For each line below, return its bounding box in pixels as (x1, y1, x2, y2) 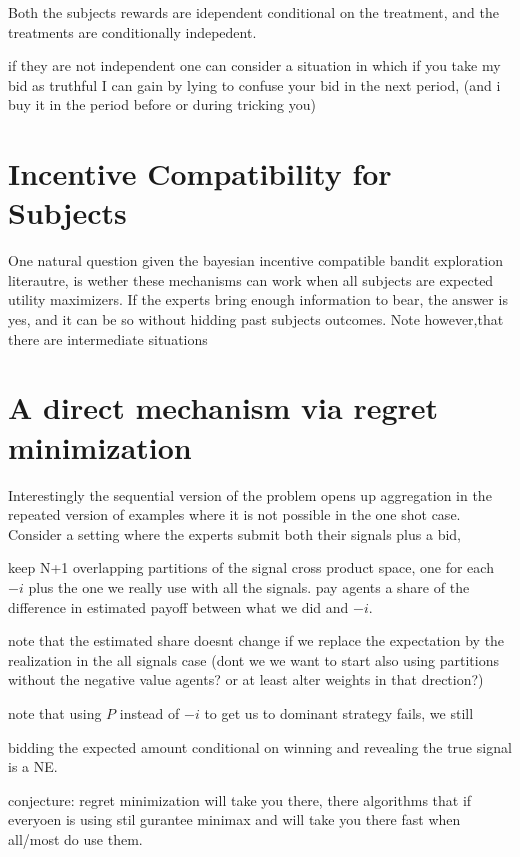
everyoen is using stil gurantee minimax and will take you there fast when (8, 809, 461, 830)
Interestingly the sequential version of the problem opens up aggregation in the (8, 484, 492, 505)
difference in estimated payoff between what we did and (8, 596, 349, 617)
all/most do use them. (8, 828, 143, 849)
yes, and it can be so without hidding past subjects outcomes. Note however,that (8, 309, 504, 330)
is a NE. (8, 756, 58, 777)
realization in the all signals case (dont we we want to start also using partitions (8, 649, 500, 670)
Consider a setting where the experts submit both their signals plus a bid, (8, 523, 461, 544)
